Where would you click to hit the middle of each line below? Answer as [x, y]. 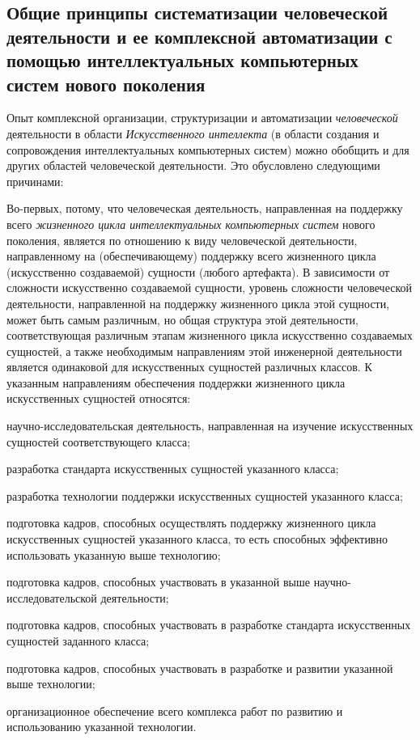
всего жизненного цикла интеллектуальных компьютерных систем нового [191, 224]
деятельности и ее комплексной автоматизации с [199, 36]
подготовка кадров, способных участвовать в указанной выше [158, 582]
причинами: [35, 181]
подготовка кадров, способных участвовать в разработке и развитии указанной [200, 668]
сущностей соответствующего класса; [99, 441]
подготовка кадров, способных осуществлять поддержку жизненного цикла [191, 523]
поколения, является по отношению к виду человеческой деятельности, [182, 240]
